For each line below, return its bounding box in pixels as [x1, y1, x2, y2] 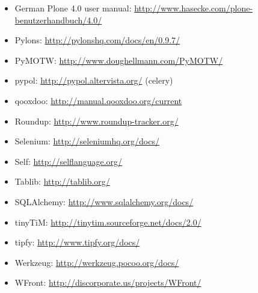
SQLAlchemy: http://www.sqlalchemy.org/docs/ [14, 195, 194, 208]
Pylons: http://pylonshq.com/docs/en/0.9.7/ [14, 34, 180, 46]
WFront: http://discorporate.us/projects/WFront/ [14, 276, 201, 289]
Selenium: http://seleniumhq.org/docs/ [14, 135, 159, 147]
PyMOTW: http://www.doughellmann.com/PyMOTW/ [14, 54, 223, 66]
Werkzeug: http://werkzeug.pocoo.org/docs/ [14, 256, 179, 268]
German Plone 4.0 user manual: [14, 2, 132, 14]
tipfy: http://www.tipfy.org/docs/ [14, 236, 140, 248]
